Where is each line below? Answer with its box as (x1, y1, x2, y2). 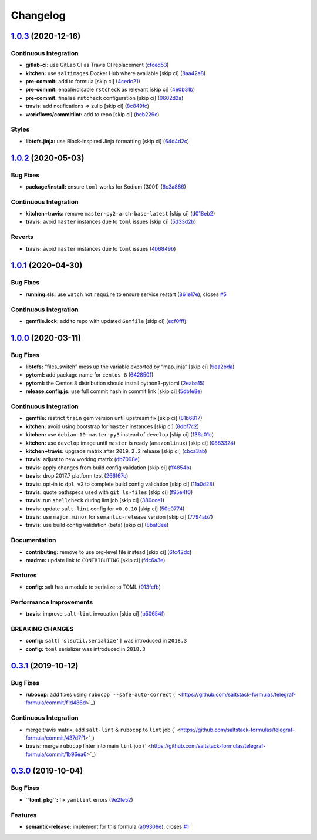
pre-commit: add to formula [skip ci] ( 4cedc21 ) (25, 78, 140, 85)
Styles (11, 125, 30, 133)
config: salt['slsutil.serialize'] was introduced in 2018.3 (25, 637, 187, 644)
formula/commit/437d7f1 (25, 734, 85, 741)
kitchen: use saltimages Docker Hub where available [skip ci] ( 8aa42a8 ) (25, 69, 206, 76)
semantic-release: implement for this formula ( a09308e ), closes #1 (25, 823, 189, 830)
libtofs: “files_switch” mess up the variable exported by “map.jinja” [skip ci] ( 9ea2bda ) (25, 363, 235, 370)
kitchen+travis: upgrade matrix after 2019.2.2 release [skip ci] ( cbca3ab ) (25, 447, 207, 455)
